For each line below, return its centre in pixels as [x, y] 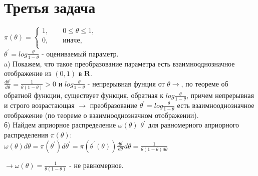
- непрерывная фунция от [126, 83]
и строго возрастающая [39, 105]
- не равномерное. [96, 165]
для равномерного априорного [194, 125]
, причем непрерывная [220, 95]
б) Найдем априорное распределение [60, 125]
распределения [26, 134]
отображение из [28, 73]
